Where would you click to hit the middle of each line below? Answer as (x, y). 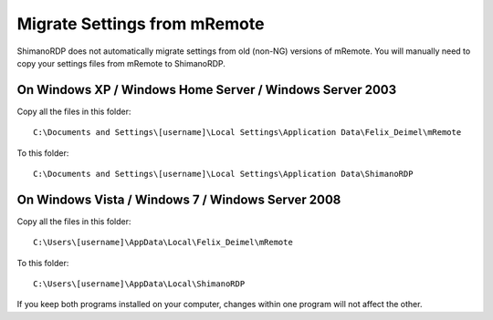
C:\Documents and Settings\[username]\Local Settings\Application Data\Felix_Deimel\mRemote (247, 133)
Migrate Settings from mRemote (141, 24)
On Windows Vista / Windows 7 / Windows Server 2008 (179, 199)
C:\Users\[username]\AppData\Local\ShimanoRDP (139, 284)
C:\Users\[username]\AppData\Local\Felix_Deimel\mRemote (163, 243)
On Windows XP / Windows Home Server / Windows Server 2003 (207, 90)
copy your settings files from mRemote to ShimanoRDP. (121, 63)
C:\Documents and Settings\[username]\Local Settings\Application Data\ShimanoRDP (223, 174)
